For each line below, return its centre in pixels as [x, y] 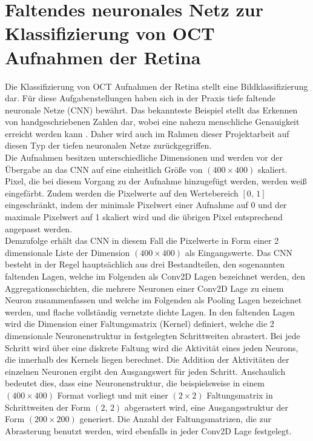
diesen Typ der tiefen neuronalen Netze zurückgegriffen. [108, 145]
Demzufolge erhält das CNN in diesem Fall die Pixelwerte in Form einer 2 [142, 241]
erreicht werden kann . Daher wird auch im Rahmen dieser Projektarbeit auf [147, 133]
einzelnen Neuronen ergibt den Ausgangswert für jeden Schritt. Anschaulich [145, 371]
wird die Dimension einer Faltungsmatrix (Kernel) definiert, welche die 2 [140, 324]
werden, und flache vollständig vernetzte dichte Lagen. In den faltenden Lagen [150, 311]
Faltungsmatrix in [240, 395]
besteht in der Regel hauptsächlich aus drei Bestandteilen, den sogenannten [145, 264]
